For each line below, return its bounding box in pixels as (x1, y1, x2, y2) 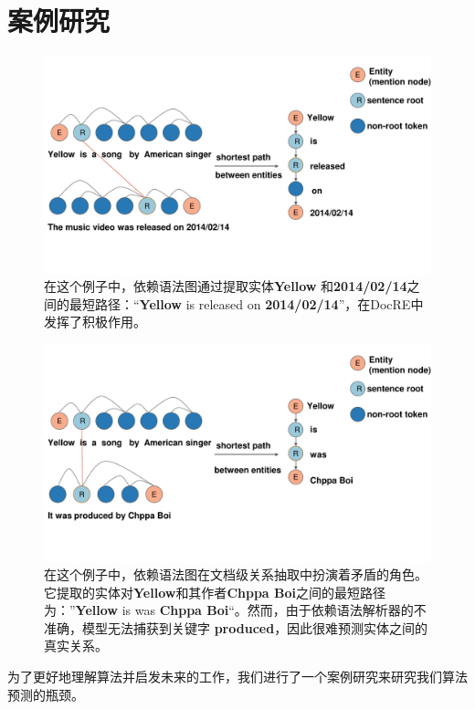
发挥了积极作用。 (44, 312, 146, 331)
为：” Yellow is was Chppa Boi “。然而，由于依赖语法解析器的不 (44, 600, 427, 620)
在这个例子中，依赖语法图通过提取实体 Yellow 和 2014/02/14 (44, 276, 407, 296)
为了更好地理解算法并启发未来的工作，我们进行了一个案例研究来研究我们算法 (7, 667, 468, 686)
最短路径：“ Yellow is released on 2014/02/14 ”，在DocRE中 (69, 294, 424, 313)
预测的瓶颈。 (7, 684, 84, 704)
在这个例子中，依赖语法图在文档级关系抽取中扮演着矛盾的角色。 (44, 565, 427, 584)
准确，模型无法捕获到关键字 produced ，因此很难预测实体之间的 (44, 618, 428, 637)
